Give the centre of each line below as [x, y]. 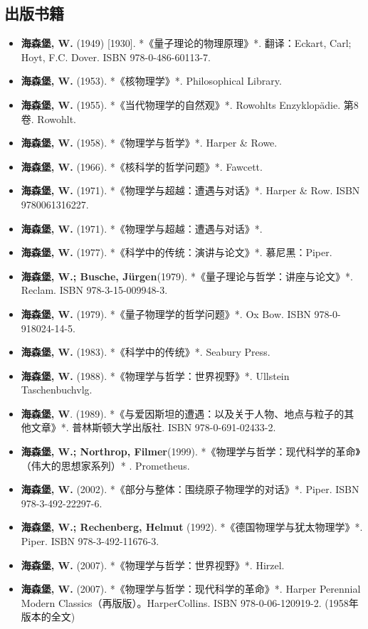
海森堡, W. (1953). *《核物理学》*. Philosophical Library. [151, 81]
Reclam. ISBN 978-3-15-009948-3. [94, 290]
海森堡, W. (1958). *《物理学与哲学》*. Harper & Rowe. [149, 143]
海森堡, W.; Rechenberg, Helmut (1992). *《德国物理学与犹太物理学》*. [192, 527]
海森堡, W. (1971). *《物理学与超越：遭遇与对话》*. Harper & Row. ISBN [190, 190]
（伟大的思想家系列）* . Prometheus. [105, 465]
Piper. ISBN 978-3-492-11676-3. [90, 541]
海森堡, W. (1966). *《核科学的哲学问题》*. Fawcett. [142, 166]
